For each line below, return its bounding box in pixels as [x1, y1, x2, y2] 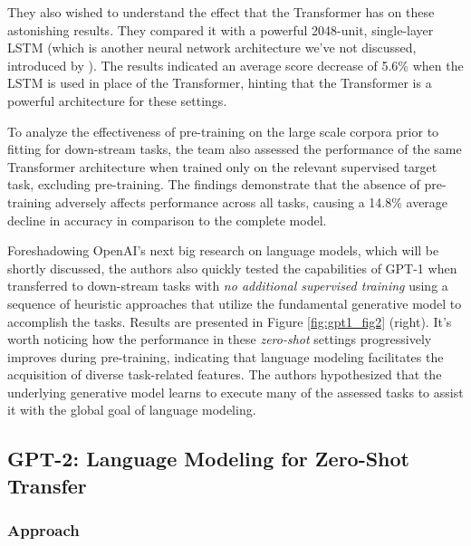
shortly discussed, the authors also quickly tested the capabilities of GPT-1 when [7, 258, 457, 277]
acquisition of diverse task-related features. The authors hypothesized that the [7, 365, 442, 384]
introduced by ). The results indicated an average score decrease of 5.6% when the [7, 55, 464, 74]
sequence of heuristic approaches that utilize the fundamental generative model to [7, 293, 462, 312]
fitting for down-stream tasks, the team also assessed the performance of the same [7, 139, 462, 158]
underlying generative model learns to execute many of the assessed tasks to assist [7, 382, 464, 401]
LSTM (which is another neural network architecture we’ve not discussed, [7, 38, 417, 57]
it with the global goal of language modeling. [7, 400, 256, 419]
